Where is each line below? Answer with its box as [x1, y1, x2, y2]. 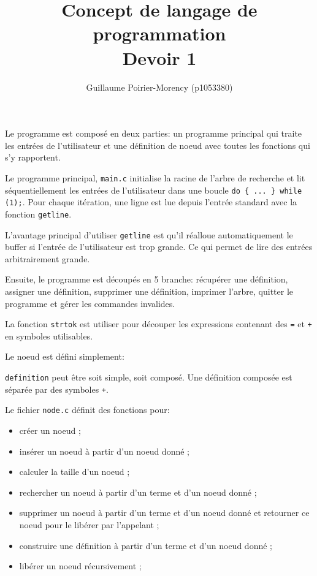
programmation [93, 21, 226, 46]
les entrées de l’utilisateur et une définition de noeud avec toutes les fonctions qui [5, 138, 310, 151]
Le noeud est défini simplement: [5, 350, 124, 363]
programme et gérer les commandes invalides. [5, 297, 175, 309]
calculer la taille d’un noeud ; [19, 465, 130, 478]
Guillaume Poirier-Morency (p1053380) [86, 80, 233, 93]
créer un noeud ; [19, 423, 81, 436]
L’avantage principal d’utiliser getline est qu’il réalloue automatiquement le [5, 228, 293, 241]
